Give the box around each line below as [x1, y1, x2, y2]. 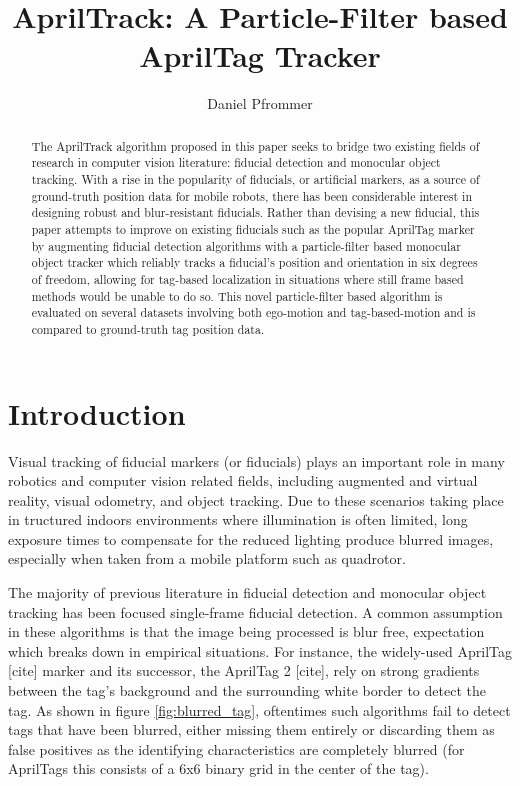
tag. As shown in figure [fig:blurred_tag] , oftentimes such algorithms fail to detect [8, 699, 511, 720]
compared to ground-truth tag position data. [31, 320, 265, 337]
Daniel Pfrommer [207, 93, 313, 114]
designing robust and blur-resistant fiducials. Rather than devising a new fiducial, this [31, 204, 480, 221]
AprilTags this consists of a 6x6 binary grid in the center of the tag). [8, 758, 429, 779]
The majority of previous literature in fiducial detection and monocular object [8, 582, 487, 603]
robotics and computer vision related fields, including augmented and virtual [8, 470, 478, 491]
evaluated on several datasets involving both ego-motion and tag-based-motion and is [31, 304, 476, 321]
